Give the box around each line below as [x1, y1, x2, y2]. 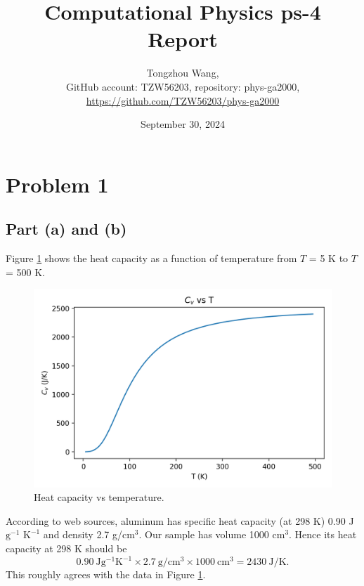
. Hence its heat [289, 527, 357, 542]
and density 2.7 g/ [43, 527, 122, 542]
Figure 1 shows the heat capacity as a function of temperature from [6, 251, 297, 266]
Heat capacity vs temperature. [34, 490, 164, 504]
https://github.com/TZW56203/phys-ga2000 [86, 93, 280, 108]
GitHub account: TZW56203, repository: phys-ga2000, [65, 79, 300, 93]
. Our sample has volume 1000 [138, 527, 269, 542]
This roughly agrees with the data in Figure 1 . [6, 567, 206, 582]
